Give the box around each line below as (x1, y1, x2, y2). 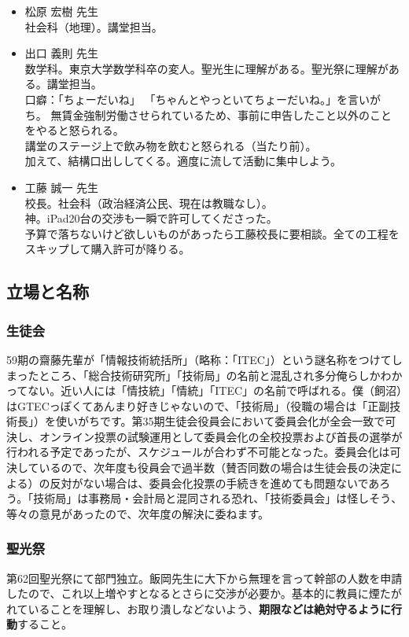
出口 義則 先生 (24, 45, 99, 61)
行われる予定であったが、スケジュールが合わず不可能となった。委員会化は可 (6, 444, 401, 460)
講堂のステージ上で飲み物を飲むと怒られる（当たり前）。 (24, 137, 317, 153)
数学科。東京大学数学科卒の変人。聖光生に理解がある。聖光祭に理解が (24, 60, 389, 76)
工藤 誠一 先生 (24, 179, 99, 195)
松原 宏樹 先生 (24, 3, 99, 19)
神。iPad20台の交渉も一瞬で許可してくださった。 (24, 210, 278, 226)
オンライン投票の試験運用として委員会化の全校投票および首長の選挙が (39, 428, 403, 444)
